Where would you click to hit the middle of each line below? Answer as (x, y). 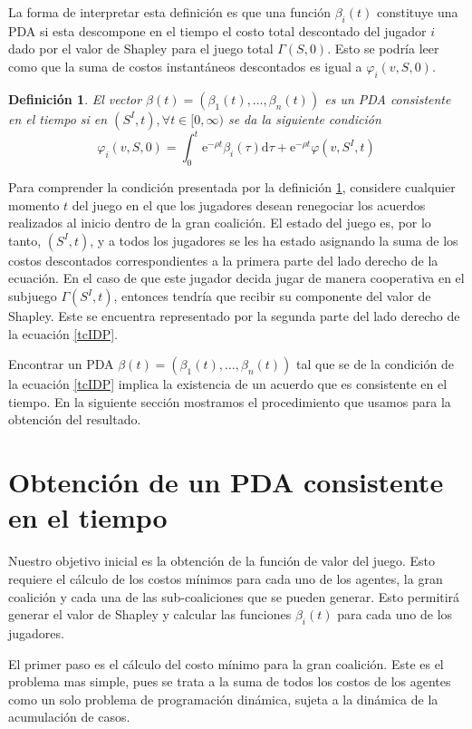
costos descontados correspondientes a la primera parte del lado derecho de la (223, 260)
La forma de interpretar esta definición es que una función (169, 12)
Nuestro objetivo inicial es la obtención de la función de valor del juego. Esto (222, 561)
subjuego (33, 296)
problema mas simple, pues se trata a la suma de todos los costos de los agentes (230, 681)
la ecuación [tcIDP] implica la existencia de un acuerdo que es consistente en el (228, 384)
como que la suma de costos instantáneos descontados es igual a (185, 66)
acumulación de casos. (69, 717)
